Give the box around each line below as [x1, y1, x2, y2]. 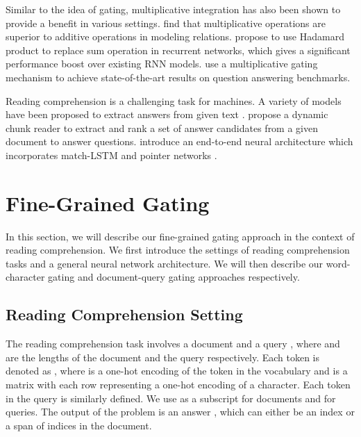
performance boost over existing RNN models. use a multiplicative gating [6, 56, 318, 71]
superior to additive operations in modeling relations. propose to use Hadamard [6, 29, 344, 44]
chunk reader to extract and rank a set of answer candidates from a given [6, 120, 319, 135]
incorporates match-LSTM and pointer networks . [6, 147, 217, 162]
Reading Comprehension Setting [6, 304, 243, 325]
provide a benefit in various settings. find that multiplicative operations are [6, 15, 326, 30]
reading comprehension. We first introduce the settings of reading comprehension [6, 242, 350, 257]
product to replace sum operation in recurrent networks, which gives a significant [6, 42, 351, 57]
